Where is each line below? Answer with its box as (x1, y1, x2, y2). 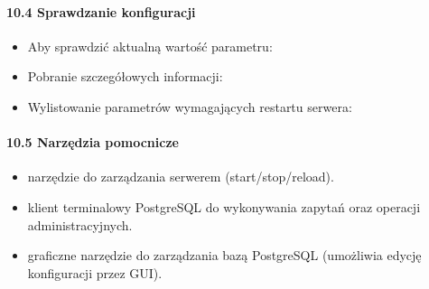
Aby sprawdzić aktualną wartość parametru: (27, 36, 273, 55)
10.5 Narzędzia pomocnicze (6, 133, 179, 152)
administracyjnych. (27, 215, 133, 234)
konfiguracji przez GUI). (27, 263, 163, 282)
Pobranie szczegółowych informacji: (27, 67, 223, 86)
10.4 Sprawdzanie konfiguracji (6, 2, 196, 21)
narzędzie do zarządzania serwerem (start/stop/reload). (27, 167, 334, 186)
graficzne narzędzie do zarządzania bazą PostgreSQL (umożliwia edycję (27, 246, 422, 265)
